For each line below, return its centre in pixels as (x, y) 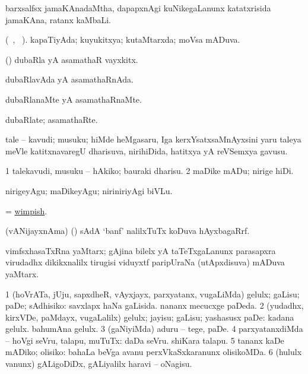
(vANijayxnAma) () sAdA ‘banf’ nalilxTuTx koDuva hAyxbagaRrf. (128, 231)
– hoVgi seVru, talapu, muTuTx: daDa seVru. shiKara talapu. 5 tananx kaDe (145, 340)
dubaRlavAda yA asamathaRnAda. (69, 79)
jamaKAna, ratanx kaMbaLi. (58, 19)
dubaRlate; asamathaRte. (52, 119)
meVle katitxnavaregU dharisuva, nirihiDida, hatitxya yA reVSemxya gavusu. (147, 150)
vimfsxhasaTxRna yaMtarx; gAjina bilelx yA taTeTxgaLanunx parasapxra (141, 250)
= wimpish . (26, 210)
